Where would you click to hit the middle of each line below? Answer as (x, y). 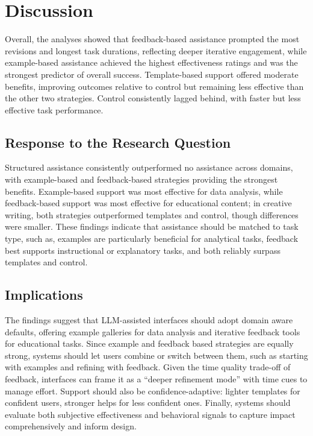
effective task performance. (54, 109)
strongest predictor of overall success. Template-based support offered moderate (152, 74)
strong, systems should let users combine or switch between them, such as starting (156, 355)
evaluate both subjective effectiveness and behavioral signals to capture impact (150, 414)
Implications (44, 295)
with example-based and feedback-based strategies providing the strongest (141, 179)
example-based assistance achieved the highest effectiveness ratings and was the (151, 62)
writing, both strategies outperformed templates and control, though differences (152, 214)
